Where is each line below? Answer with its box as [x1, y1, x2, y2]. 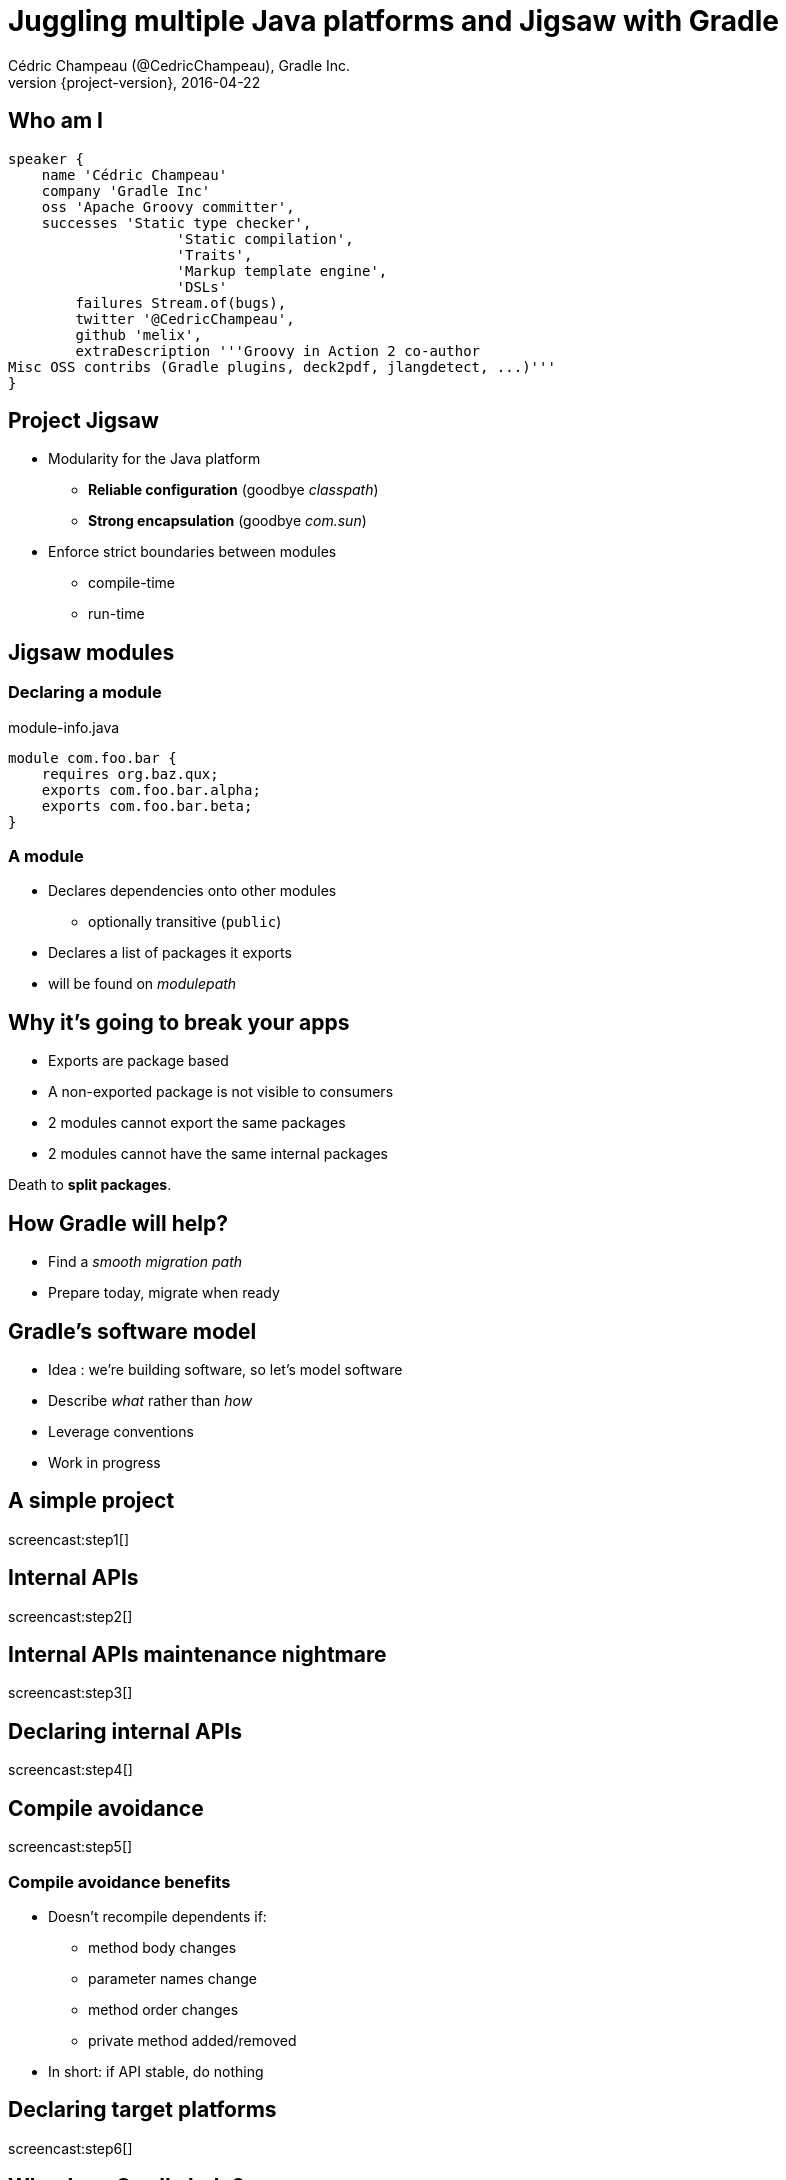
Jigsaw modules [8, 639, 175, 665]
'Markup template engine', [176, 262, 388, 279]
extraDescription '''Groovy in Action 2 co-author [75, 342, 481, 359]
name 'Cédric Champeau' [41, 166, 228, 183]
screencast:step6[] [8, 2139, 133, 2157]
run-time [88, 605, 145, 623]
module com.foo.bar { [8, 749, 177, 766]
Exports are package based [48, 1052, 229, 1070]
